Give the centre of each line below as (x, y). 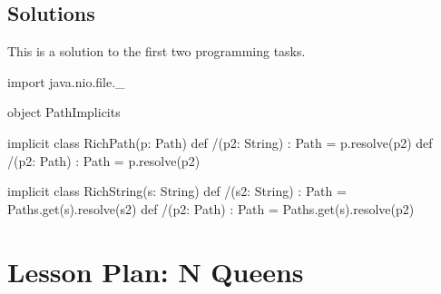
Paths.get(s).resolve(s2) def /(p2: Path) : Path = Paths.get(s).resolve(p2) (211, 208)
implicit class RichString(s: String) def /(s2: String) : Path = (177, 191)
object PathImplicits (64, 112)
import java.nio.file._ (66, 81)
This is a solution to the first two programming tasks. (157, 51)
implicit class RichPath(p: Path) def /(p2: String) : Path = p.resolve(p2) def (220, 142)
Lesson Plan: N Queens (156, 271)
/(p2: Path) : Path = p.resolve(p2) (104, 160)
